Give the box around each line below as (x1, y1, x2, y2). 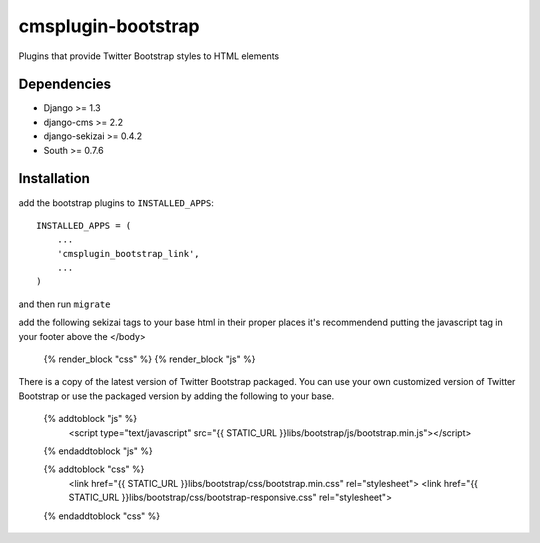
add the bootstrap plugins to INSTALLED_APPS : (18, 196, 214, 209)
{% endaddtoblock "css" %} (43, 510, 160, 522)
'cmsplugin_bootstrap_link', (56, 248, 200, 259)
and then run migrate (18, 298, 111, 310)
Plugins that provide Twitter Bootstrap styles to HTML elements (18, 50, 280, 62)
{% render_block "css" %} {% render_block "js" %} (43, 353, 256, 365)
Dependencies (18, 76, 112, 93)
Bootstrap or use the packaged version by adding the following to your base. (18, 390, 335, 402)
